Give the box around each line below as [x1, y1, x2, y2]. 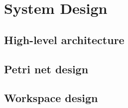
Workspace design [4, 90, 98, 106]
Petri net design [4, 61, 89, 76]
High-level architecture [4, 32, 125, 47]
